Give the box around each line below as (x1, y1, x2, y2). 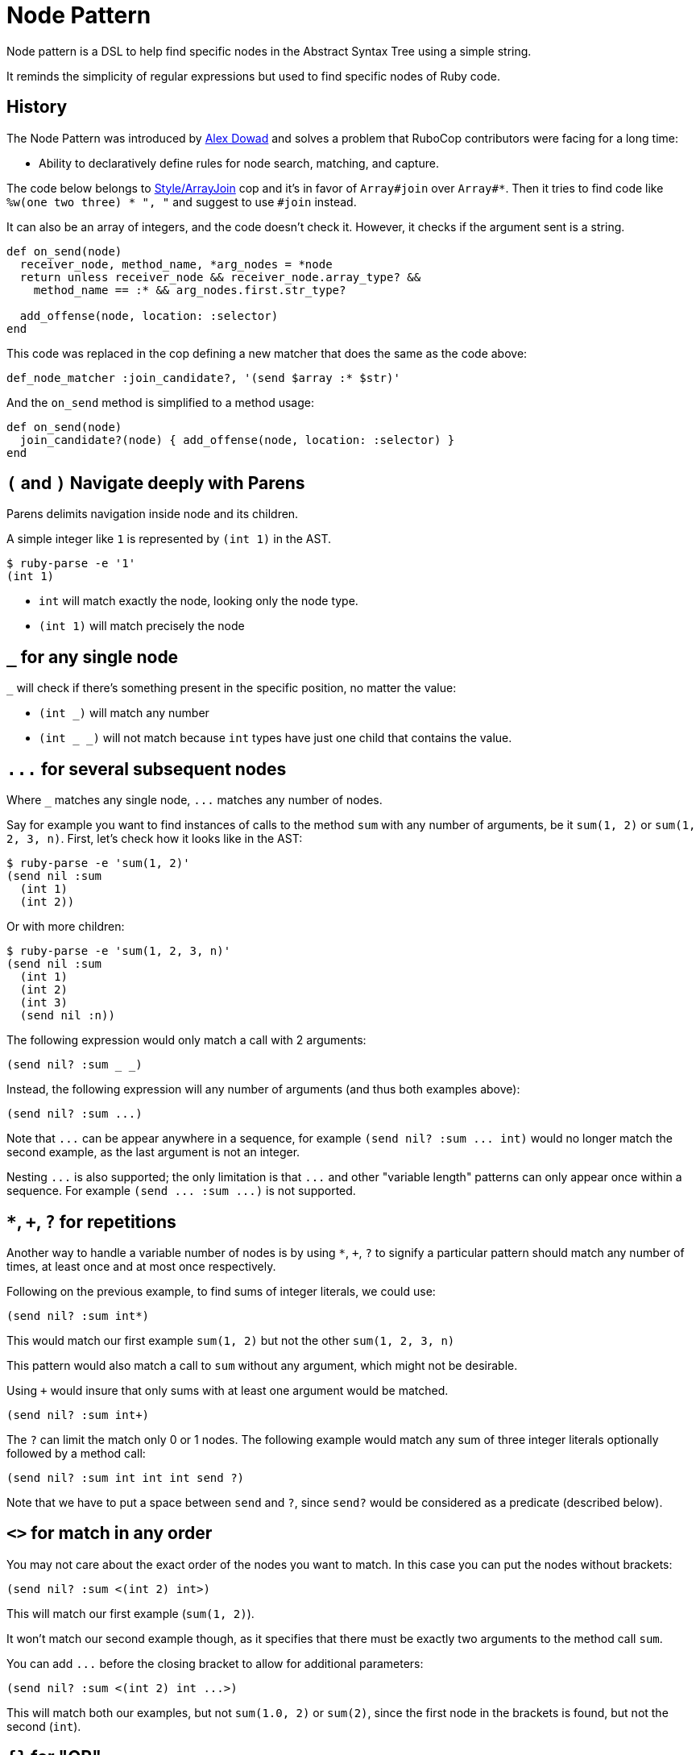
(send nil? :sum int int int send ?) (6, 1471, 245, 1484)
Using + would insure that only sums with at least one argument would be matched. (6, 1383, 449, 1397)
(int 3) (19, 996, 68, 1010)
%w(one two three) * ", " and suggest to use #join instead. (6, 194, 357, 209)
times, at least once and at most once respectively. (6, 1259, 276, 1273)
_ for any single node (6, 646, 179, 667)
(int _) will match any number (39, 706, 209, 720)
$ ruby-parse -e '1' (6, 557, 136, 570)
